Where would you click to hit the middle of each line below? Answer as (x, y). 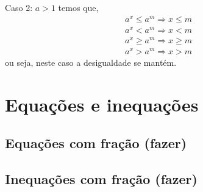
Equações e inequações (102, 104)
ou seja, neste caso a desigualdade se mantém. (91, 62)
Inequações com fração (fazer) (101, 179)
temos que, (78, 7)
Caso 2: (19, 7)
